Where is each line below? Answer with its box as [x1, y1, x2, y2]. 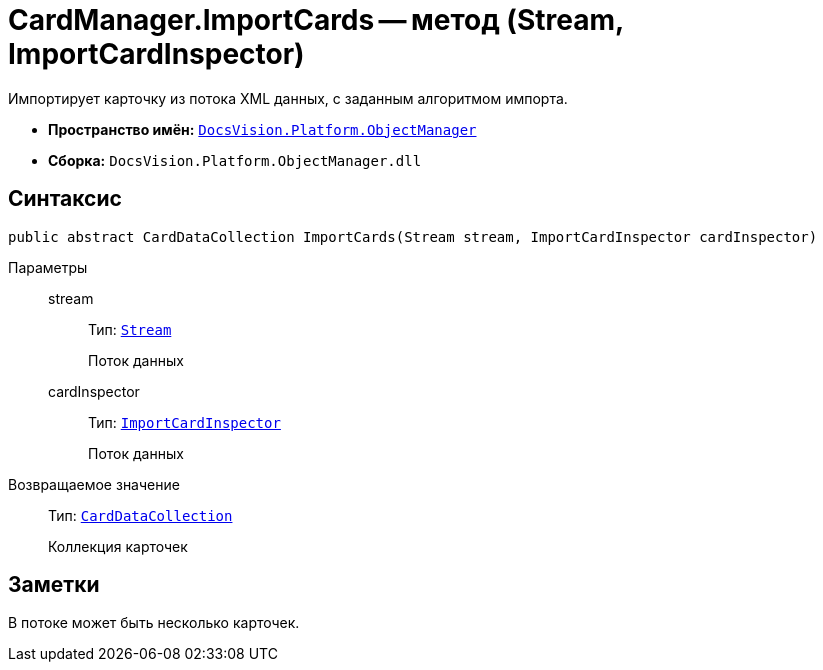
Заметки [8, 572, 100, 598]
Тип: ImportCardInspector [88, 413, 281, 431]
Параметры [8, 258, 88, 276]
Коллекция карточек [48, 537, 188, 555]
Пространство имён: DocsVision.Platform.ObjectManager [48, 120, 477, 138]
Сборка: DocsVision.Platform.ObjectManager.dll [48, 151, 422, 169]
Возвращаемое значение [8, 475, 180, 493]
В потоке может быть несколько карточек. [8, 614, 300, 632]
